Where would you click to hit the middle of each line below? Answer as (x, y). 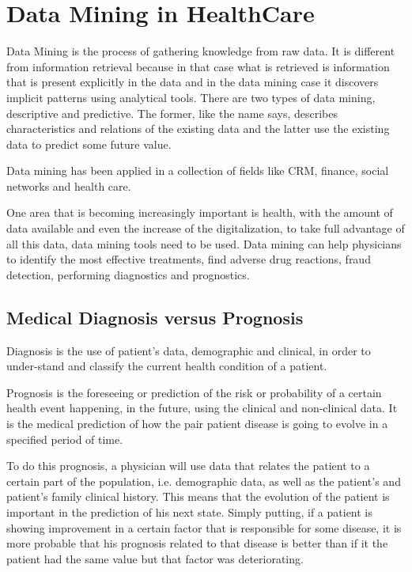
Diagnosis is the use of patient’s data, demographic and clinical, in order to (189, 350)
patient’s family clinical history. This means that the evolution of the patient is (198, 496)
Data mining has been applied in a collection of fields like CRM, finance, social (198, 170)
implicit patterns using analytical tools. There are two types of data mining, (191, 97)
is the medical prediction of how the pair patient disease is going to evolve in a (197, 424)
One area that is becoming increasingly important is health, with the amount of (200, 212)
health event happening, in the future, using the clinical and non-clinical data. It (202, 408)
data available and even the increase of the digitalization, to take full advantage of (206, 228)
